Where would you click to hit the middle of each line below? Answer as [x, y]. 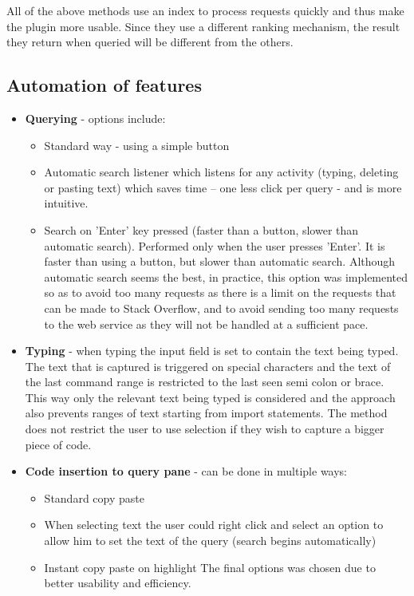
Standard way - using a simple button [137, 145]
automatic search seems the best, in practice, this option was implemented [226, 276]
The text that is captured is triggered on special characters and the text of [208, 366]
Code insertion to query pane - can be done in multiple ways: [186, 471]
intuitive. [66, 203]
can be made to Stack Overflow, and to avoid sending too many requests [221, 308]
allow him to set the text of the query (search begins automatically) [210, 541]
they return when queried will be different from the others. [150, 42]
